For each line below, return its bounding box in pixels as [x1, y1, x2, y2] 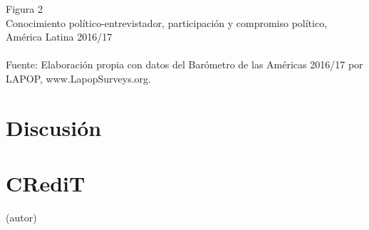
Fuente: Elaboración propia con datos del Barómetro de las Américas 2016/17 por [6, 57, 363, 72]
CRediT [6, 169, 85, 198]
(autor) [6, 210, 37, 225]
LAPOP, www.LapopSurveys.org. [6, 70, 151, 85]
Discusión [6, 113, 102, 142]
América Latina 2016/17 [6, 29, 113, 44]
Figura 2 [6, 1, 43, 16]
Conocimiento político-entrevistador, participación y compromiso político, [6, 15, 328, 30]
